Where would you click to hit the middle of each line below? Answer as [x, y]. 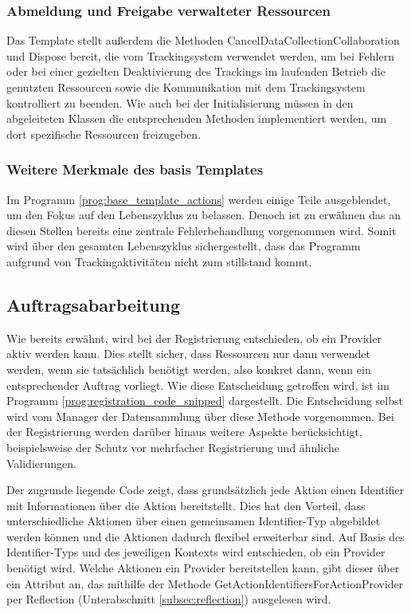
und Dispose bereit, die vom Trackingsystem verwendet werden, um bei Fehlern [200, 55]
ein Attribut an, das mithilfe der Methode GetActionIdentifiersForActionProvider [205, 583]
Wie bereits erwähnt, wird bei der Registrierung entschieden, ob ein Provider [194, 338]
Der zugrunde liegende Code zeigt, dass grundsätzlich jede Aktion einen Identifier [205, 490]
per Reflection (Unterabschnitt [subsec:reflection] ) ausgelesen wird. [169, 599]
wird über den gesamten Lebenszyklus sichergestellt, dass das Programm [184, 246]
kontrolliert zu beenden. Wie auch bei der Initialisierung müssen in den [180, 102]
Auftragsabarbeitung [94, 304]
